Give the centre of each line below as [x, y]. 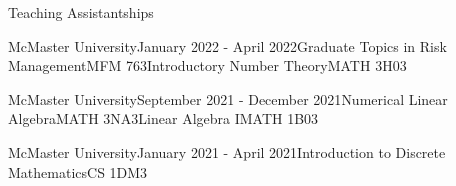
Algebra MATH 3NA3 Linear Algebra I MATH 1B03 [163, 118]
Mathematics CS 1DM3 [78, 171]
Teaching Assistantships [81, 12]
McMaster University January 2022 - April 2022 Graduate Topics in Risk [227, 45]
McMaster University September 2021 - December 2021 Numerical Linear [228, 98]
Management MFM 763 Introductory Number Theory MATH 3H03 [207, 65]
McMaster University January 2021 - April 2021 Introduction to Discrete [227, 151]
